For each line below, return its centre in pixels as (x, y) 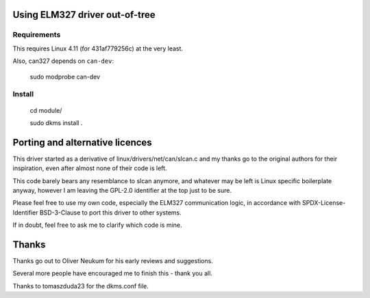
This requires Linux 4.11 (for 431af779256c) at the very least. (98, 49)
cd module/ (46, 110)
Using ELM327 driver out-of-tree (84, 15)
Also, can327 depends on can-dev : (63, 61)
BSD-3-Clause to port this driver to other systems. (110, 213)
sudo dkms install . (56, 122)
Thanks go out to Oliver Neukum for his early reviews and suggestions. (113, 261)
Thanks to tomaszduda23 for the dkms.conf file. (81, 286)
